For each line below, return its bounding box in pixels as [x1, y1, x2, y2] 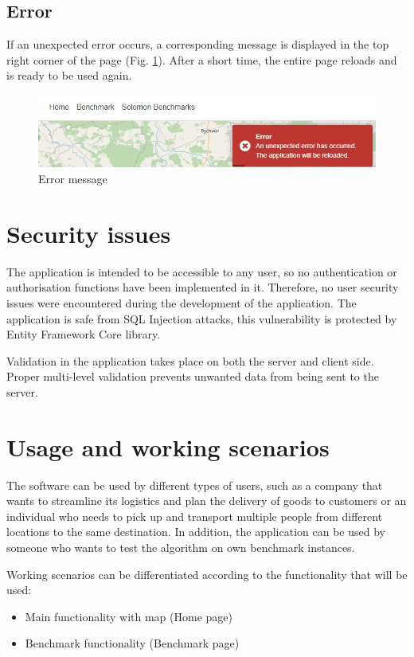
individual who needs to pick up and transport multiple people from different [6, 507, 383, 524]
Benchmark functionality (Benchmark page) [25, 635, 240, 651]
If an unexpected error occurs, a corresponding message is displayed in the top [6, 36, 389, 53]
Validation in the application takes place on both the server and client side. [6, 352, 374, 369]
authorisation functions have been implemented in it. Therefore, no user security [6, 279, 399, 295]
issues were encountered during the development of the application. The [6, 294, 357, 311]
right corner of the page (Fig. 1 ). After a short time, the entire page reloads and [6, 51, 397, 68]
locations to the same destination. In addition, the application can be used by [6, 523, 385, 540]
